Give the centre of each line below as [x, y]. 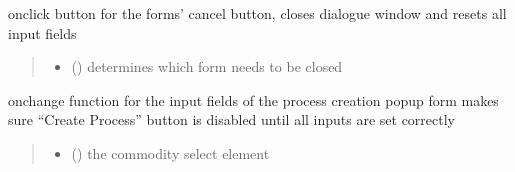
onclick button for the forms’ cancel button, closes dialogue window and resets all [257, 13]
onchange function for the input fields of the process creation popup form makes [253, 99]
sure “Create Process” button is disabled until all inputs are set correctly [232, 119]
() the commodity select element [170, 152]
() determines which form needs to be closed [207, 66]
